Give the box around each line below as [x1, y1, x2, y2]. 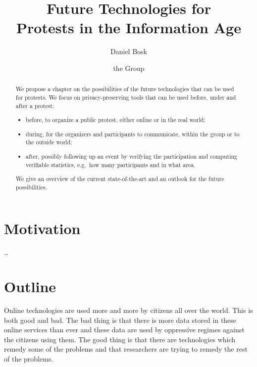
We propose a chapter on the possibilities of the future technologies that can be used [15, 85, 234, 93]
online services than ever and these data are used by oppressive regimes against [4, 324, 245, 335]
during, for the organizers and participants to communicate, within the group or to [26, 129, 240, 138]
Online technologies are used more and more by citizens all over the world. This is [4, 305, 253, 315]
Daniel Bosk [110, 46, 147, 57]
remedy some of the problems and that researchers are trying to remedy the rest [4, 344, 248, 354]
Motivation [4, 218, 81, 239]
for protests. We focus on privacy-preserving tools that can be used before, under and [15, 93, 236, 101]
